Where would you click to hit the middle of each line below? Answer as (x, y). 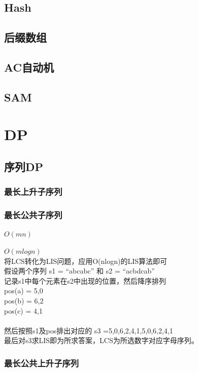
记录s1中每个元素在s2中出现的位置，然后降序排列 (85, 280)
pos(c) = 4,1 (23, 310)
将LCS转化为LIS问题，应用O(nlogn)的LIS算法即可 (86, 261)
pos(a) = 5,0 (24, 291)
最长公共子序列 (33, 215)
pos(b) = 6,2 (24, 300)
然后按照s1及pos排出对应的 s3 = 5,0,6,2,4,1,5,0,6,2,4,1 (89, 330)
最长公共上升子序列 (42, 363)
